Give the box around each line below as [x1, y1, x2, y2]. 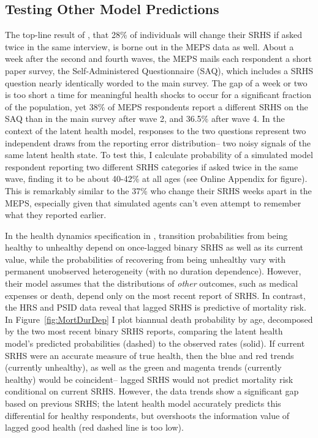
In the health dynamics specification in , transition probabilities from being [5, 228, 288, 241]
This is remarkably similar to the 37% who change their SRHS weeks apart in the [5, 184, 312, 197]
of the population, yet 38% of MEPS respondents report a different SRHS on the [5, 100, 308, 113]
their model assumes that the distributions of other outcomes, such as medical [5, 277, 298, 290]
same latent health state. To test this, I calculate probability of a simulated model [5, 148, 313, 161]
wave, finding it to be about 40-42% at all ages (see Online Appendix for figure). [5, 172, 308, 185]
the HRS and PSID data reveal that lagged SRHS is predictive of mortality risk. [5, 301, 306, 314]
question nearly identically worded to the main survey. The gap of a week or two [5, 76, 308, 89]
